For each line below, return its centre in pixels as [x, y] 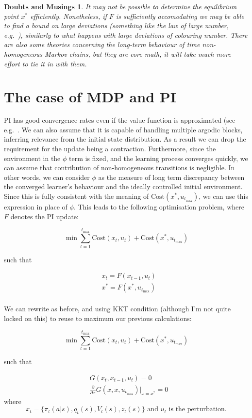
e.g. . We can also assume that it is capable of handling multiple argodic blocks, [123, 129]
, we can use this [223, 196]
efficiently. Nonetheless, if [68, 16]
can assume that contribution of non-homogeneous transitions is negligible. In [119, 168]
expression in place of [36, 207]
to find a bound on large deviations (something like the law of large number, [116, 25]
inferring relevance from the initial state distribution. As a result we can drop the [125, 139]
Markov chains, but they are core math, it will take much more [138, 54]
